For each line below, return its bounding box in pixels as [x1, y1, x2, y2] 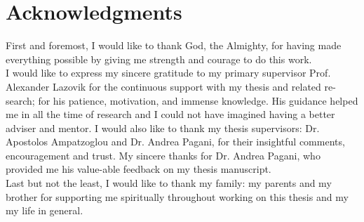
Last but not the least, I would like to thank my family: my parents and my [6, 176, 332, 190]
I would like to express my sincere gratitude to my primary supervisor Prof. [6, 65, 331, 80]
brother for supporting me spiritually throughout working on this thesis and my [6, 189, 349, 204]
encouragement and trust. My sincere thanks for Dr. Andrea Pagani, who [6, 148, 321, 162]
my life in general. [6, 203, 83, 218]
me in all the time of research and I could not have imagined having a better [6, 107, 335, 122]
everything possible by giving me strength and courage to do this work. [6, 51, 312, 66]
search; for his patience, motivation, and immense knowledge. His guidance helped [6, 93, 358, 107]
